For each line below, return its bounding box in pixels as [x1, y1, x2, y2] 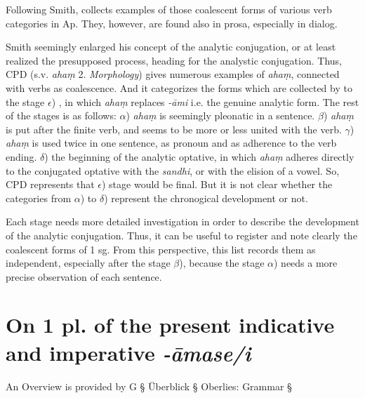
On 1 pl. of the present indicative [6, 310, 335, 339]
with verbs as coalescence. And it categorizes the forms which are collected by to [6, 80, 352, 95]
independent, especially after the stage [6, 256, 171, 270]
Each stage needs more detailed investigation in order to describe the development [6, 214, 359, 229]
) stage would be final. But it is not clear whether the [101, 177, 333, 192]
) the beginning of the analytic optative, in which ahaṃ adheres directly [44, 149, 354, 164]
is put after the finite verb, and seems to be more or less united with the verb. [6, 121, 342, 136]
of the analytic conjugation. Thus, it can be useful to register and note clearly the [6, 227, 357, 242]
